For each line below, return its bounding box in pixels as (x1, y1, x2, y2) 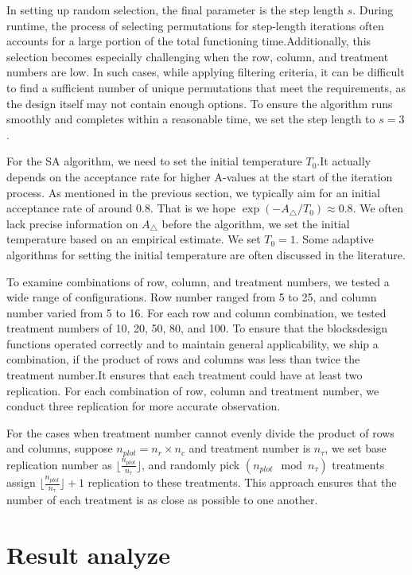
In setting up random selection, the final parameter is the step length (6, 2, 344, 17)
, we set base (325, 440, 387, 457)
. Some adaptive (295, 231, 374, 247)
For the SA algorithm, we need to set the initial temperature (6, 153, 302, 169)
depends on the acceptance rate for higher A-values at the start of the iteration (6, 168, 393, 185)
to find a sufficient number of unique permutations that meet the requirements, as (6, 79, 406, 95)
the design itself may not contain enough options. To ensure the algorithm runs (6, 95, 393, 111)
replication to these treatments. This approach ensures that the (87, 474, 397, 491)
